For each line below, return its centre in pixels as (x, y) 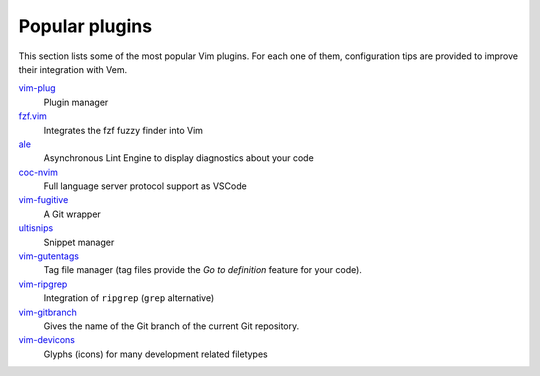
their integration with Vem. (73, 69)
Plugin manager (76, 102)
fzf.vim (32, 116)
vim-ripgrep (43, 284)
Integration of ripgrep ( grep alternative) (129, 298)
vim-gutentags (49, 256)
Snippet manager (79, 242)
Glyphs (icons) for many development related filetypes (156, 354)
